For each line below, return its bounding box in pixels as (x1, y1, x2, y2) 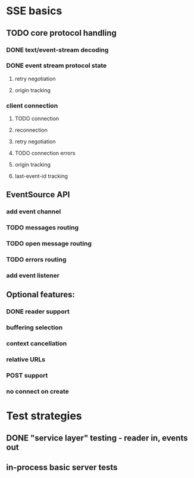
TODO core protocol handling (6, 28, 117, 38)
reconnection (14, 127, 48, 134)
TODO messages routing (6, 224, 79, 232)
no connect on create (6, 388, 70, 396)
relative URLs (6, 356, 46, 364)
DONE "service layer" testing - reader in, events (6, 433, 188, 443)
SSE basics (6, 4, 62, 18)
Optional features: (6, 290, 76, 300)
